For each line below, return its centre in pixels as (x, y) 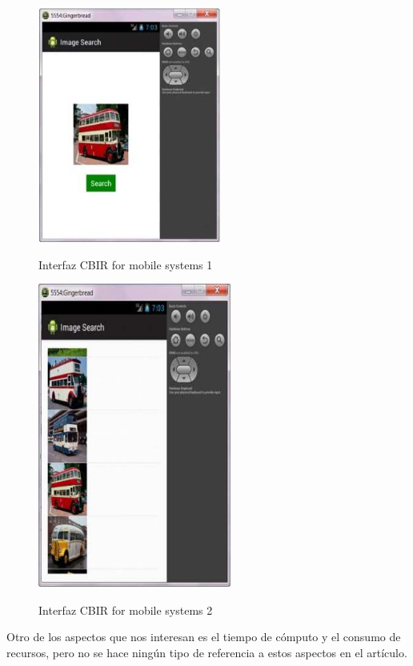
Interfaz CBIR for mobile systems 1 (126, 264)
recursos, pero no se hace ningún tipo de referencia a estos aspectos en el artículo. (207, 652)
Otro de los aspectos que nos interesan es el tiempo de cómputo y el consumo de (204, 637)
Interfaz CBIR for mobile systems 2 (126, 609)
